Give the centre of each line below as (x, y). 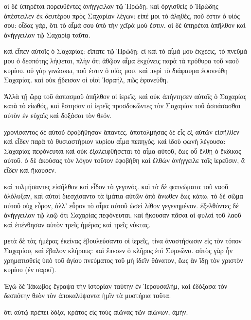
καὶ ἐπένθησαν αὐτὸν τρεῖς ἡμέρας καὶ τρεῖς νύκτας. (77, 224)
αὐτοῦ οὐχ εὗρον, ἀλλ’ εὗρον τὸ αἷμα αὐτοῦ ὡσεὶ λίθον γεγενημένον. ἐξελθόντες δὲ (121, 205)
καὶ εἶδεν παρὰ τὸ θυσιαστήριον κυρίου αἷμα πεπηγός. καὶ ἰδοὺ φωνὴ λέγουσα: (115, 141)
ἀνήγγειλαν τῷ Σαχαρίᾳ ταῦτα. (47, 34)
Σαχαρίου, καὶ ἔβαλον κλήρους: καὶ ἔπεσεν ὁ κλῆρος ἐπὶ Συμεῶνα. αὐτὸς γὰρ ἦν (118, 250)
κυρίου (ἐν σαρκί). (30, 270)
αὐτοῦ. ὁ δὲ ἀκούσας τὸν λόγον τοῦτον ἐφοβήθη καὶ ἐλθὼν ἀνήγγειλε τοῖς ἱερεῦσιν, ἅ (125, 160)
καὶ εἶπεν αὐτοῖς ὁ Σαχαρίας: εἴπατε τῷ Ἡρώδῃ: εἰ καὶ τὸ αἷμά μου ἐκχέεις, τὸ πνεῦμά (126, 51)
